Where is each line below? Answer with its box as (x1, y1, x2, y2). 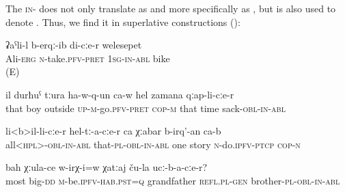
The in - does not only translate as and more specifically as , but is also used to (5, 1, 336, 15)
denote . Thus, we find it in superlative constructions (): (5, 14, 240, 29)
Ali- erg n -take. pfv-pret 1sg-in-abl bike (5, 51, 170, 65)
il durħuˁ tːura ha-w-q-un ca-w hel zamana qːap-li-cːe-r (5, 87, 234, 101)
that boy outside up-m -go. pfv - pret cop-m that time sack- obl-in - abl (5, 100, 286, 115)
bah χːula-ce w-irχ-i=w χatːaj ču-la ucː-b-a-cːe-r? (5, 160, 208, 174)
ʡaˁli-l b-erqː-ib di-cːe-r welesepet (5, 38, 142, 52)
